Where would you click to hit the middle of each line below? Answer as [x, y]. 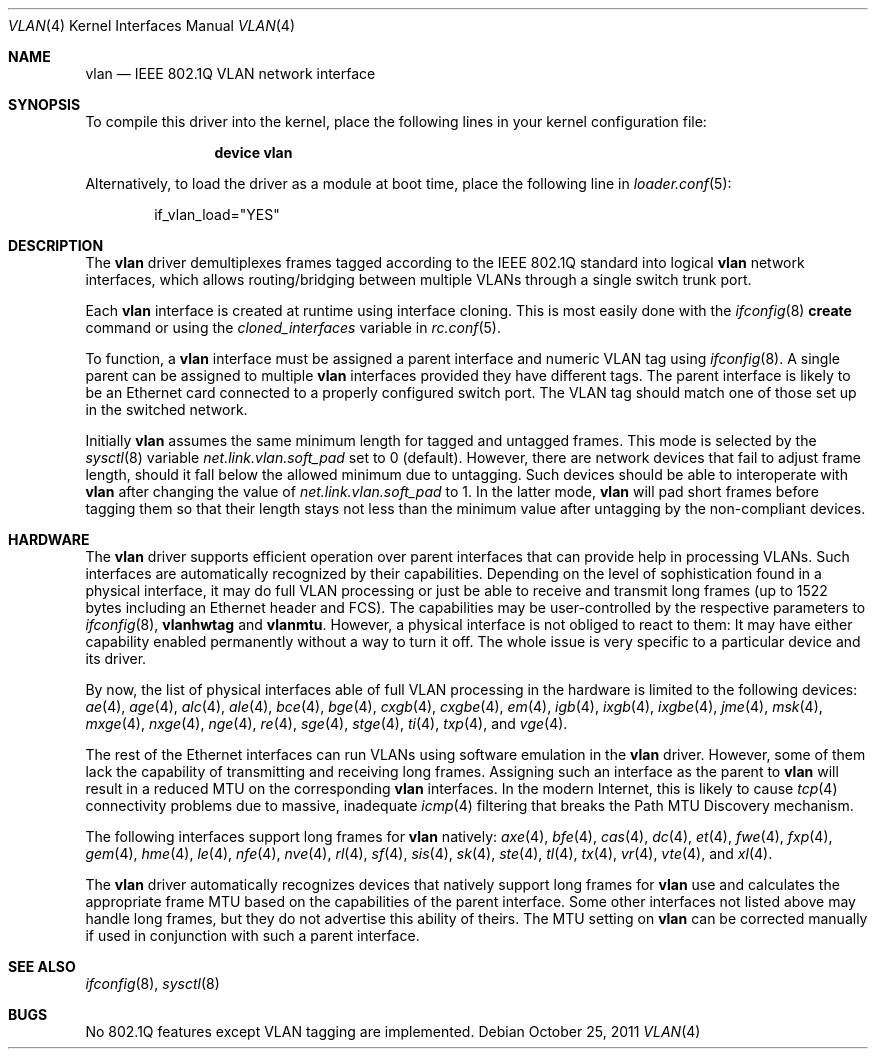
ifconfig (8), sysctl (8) [152, 983]
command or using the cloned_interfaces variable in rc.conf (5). [293, 327]
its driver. [116, 658]
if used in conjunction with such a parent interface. [252, 935]
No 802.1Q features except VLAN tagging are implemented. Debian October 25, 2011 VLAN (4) [393, 1031]
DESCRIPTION [56, 245]
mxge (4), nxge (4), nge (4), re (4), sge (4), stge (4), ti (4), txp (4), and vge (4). [326, 723]
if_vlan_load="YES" [217, 214]
